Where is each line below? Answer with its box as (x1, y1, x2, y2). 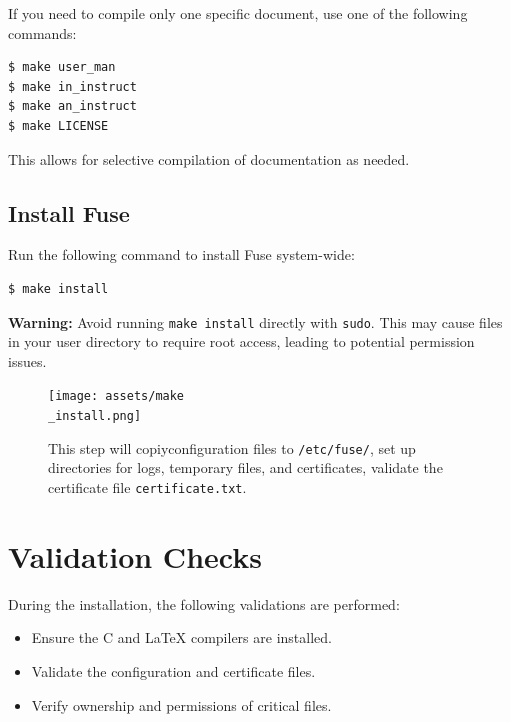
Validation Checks (8, 535, 262, 576)
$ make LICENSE (8, 118, 109, 133)
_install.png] (48, 409, 142, 424)
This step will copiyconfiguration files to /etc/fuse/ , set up (48, 437, 416, 458)
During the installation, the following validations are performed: (8, 593, 400, 614)
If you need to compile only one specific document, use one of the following (8, 3, 468, 23)
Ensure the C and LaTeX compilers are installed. (31, 627, 332, 648)
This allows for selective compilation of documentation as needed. (8, 148, 410, 169)
